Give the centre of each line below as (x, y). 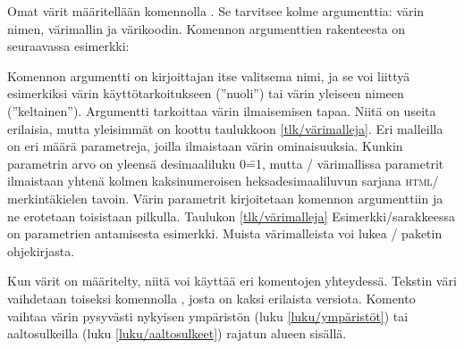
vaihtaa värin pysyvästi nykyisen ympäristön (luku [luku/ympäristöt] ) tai (208, 316)
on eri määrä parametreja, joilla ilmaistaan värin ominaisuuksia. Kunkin (205, 146)
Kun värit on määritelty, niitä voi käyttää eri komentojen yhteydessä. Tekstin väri (232, 281)
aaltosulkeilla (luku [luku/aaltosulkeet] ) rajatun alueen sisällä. (177, 333)
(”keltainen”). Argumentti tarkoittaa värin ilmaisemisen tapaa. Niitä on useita (222, 110)
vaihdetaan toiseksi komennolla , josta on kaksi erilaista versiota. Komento (211, 298)
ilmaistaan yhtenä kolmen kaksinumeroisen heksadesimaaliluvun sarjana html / (223, 181)
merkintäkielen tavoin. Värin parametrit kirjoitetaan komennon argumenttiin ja (225, 198)
